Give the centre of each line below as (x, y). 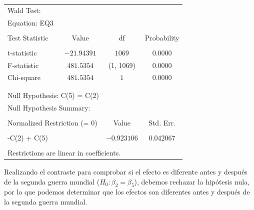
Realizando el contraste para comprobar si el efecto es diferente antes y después (126, 172)
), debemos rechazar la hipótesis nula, (192, 181)
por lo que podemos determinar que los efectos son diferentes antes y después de (127, 192)
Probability (162, 37)
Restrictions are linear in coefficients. (64, 152)
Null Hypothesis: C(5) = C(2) (53, 95)
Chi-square (24, 77)
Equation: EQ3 (30, 22)
